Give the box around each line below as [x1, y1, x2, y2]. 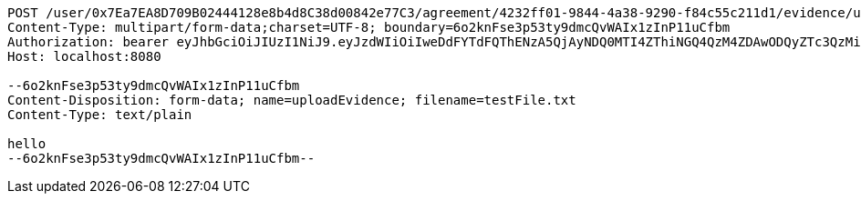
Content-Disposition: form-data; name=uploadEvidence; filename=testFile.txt [7, 93, 576, 107]
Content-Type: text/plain [7, 107, 192, 122]
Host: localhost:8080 [7, 49, 161, 64]
